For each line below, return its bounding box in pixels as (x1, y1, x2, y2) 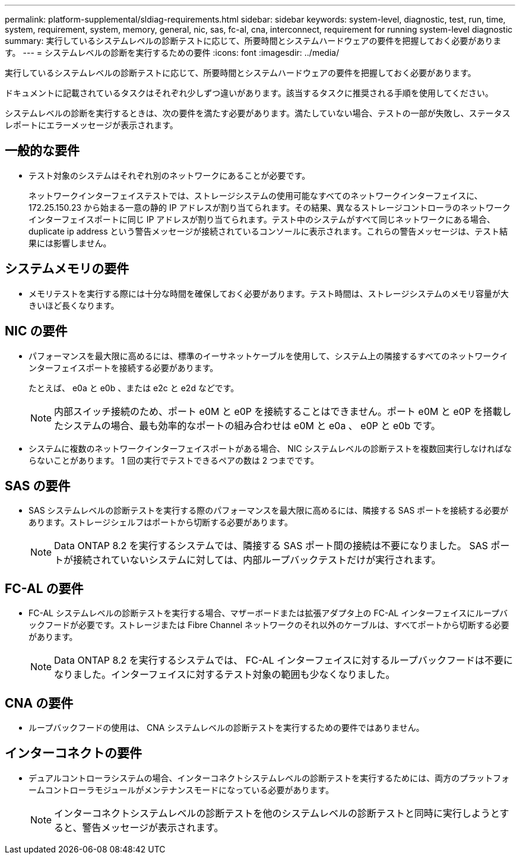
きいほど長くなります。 (28, 300, 119, 310)
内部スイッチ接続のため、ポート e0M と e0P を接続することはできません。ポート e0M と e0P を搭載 (54, 405, 502, 417)
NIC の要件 (5, 324, 68, 339)
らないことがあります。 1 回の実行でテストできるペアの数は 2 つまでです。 (28, 455, 319, 465)
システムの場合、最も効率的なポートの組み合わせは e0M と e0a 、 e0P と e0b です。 (64, 419, 441, 432)
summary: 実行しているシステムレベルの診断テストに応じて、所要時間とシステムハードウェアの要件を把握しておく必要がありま (5, 36, 502, 46)
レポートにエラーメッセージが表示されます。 (5, 120, 178, 130)
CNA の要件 (5, 695, 74, 711)
